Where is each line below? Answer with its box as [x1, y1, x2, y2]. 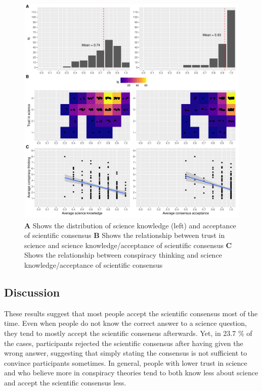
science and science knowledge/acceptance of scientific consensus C [24, 239, 232, 250]
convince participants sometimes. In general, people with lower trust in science [4, 357, 247, 368]
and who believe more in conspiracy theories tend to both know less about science [4, 367, 258, 378]
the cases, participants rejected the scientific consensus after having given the [4, 337, 243, 348]
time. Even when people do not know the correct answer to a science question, [4, 318, 247, 328]
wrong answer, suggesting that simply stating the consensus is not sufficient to [4, 348, 247, 358]
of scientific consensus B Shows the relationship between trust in [24, 230, 225, 240]
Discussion [4, 284, 60, 300]
